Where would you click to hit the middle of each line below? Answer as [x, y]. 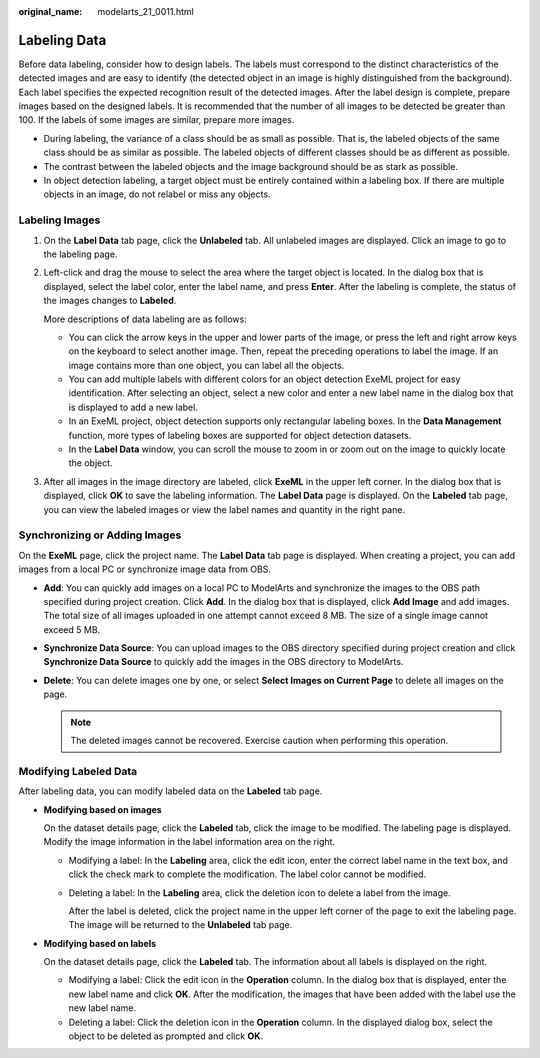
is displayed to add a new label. [133, 407]
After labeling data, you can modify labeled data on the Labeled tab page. [170, 791]
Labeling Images [59, 220]
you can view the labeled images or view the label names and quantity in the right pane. [224, 509]
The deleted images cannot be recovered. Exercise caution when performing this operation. [259, 741]
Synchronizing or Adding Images [100, 535]
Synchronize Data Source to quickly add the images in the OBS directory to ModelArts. [223, 662]
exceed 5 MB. [72, 629]
